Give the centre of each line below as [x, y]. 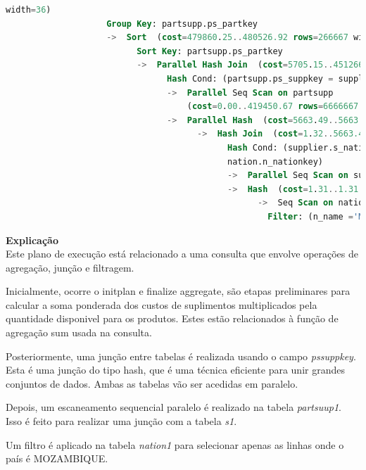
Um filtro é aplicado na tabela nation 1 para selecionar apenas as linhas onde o [175, 444]
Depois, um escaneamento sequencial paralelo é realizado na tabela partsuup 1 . [173, 407]
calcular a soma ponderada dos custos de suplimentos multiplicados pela [162, 304]
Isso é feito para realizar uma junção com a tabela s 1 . [121, 421]
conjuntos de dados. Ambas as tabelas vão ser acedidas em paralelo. [152, 383]
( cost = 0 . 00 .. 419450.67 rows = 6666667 [273, 107]
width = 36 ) [29, 10]
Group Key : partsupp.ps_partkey [182, 24]
